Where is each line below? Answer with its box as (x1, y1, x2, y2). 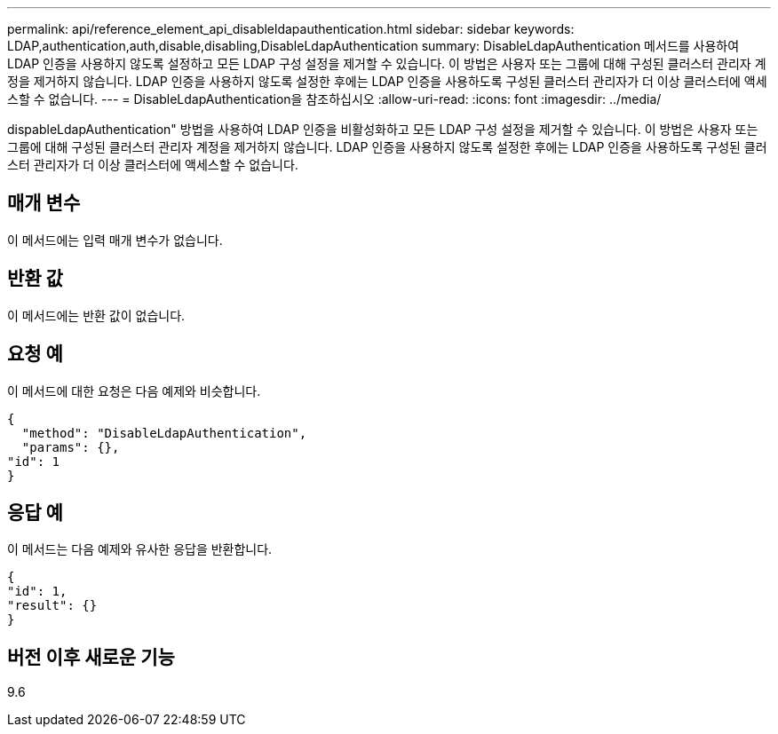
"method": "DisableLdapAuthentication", (21, 425, 307, 440)
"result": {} (7, 598, 98, 613)
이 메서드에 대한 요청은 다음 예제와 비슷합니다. (7, 383, 261, 399)
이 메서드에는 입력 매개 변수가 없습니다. (7, 232, 223, 248)
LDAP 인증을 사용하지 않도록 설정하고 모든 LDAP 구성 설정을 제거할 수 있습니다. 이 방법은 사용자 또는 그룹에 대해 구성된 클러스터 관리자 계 (7, 56, 766, 71)
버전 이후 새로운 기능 (7, 645, 175, 668)
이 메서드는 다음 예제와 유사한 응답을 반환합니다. (7, 541, 273, 557)
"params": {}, (21, 439, 120, 454)
